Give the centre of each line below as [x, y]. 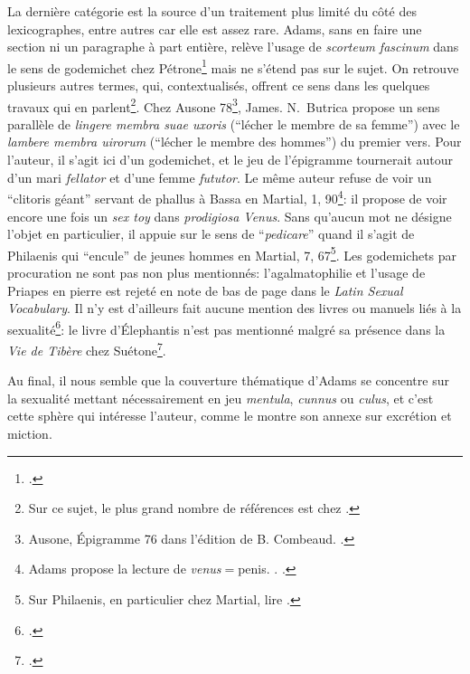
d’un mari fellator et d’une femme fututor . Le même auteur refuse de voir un [220, 177]
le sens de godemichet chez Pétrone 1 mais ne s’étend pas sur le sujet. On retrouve [233, 66]
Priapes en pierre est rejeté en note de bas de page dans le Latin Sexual [205, 290]
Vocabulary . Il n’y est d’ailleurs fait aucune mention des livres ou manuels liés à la [235, 308]
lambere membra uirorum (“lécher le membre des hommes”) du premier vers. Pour [235, 142]
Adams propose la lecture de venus [125, 569]
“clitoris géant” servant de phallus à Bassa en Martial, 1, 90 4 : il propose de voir [227, 197]
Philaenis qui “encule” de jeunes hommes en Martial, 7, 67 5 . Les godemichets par [232, 253]
